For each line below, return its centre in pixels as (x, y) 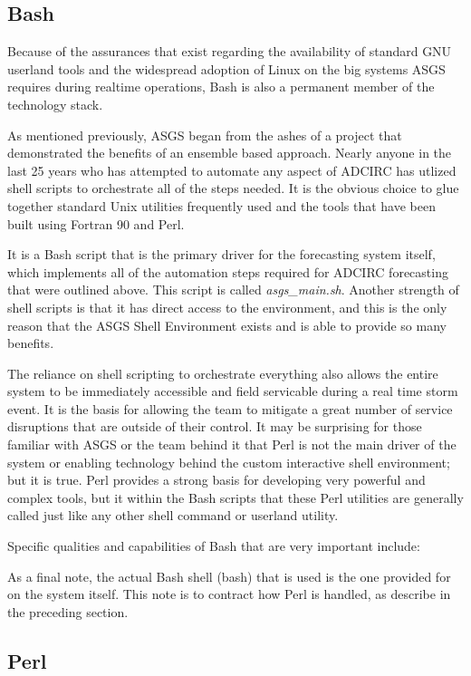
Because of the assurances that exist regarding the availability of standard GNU (230, 51)
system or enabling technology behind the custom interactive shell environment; (229, 462)
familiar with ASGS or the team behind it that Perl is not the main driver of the (232, 444)
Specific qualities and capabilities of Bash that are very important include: (214, 546)
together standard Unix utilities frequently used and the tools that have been (221, 205)
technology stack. (55, 104)
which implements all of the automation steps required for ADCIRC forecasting (228, 271)
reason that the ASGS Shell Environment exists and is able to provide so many (227, 325)
